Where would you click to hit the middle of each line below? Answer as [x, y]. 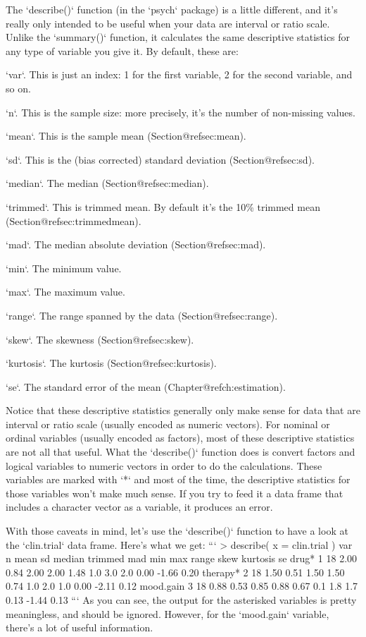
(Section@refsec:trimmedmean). [74, 220]
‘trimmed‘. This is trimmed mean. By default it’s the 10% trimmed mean [163, 206]
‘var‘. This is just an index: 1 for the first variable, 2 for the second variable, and [179, 74]
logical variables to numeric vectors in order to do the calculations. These [164, 465]
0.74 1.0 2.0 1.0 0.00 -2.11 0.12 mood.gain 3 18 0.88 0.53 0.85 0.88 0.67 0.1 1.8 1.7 [182, 586]
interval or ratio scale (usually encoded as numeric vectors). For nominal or [168, 424]
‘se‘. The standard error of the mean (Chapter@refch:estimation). [146, 386]
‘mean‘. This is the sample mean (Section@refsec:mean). [126, 136]
